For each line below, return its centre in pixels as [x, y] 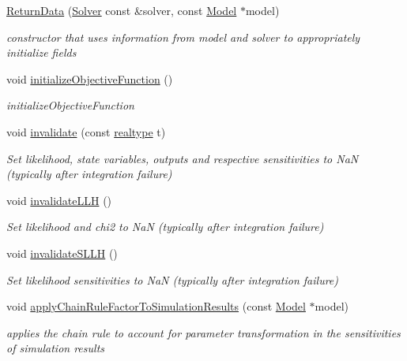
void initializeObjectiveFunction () [90, 78]
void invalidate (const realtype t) [86, 131]
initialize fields [41, 52]
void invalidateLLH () [59, 200]
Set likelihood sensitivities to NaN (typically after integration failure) [173, 279]
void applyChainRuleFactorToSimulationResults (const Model [156, 306]
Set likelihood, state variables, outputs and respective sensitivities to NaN [183, 158]
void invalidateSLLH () [62, 253]
